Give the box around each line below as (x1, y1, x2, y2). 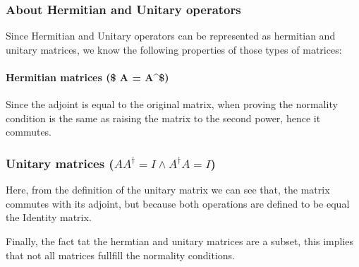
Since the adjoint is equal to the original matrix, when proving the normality (6, 97, 338, 112)
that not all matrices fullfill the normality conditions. (6, 247, 235, 262)
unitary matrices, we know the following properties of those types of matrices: (6, 42, 342, 57)
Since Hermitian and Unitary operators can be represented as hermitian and (6, 28, 336, 43)
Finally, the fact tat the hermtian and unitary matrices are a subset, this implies (6, 233, 354, 248)
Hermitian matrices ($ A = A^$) (6, 70, 169, 84)
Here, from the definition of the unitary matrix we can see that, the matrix (6, 182, 330, 197)
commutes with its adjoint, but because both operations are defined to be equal (6, 196, 350, 210)
